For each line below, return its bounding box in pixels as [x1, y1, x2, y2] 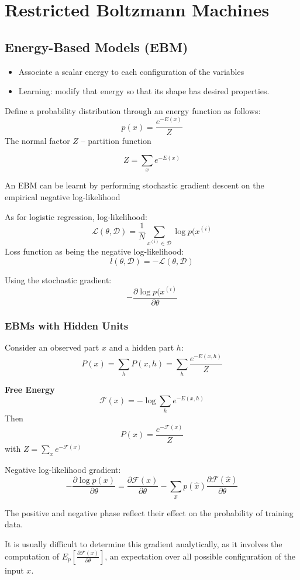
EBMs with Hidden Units [5, 318, 129, 332]
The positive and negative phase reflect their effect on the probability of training [5, 506, 294, 519]
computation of [5, 550, 59, 562]
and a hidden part [109, 341, 174, 354]
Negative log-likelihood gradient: [5, 463, 121, 475]
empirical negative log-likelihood [5, 191, 120, 203]
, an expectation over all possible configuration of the [105, 550, 295, 562]
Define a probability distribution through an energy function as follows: [5, 104, 261, 116]
